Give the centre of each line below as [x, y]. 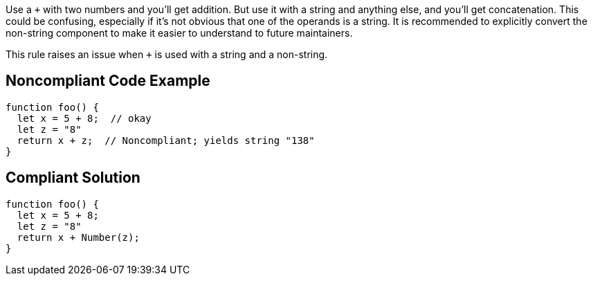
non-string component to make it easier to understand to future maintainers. [179, 33]
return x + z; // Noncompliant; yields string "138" [166, 140]
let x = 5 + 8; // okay [84, 118]
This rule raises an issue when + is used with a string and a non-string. [167, 54]
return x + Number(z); [78, 237]
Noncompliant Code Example [108, 81]
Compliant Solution [73, 178]
